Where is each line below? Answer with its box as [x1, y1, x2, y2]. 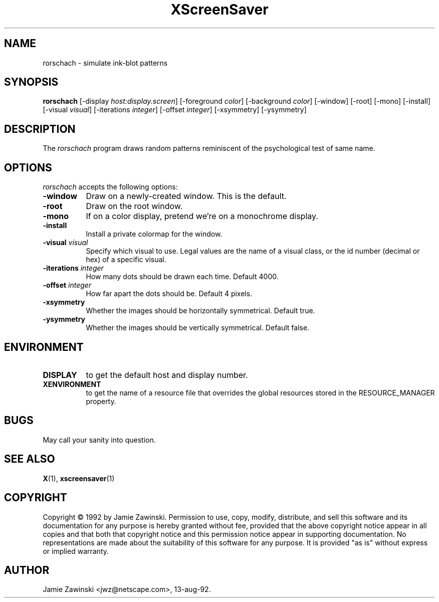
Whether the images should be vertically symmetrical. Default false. [86, 323, 310, 332]
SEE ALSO [4, 453, 55, 466]
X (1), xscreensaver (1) [43, 474, 115, 483]
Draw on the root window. [86, 201, 183, 212]
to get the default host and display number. [86, 369, 248, 380]
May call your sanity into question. [43, 435, 156, 444]
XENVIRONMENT [43, 379, 101, 388]
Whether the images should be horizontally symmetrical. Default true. [86, 306, 315, 315]
